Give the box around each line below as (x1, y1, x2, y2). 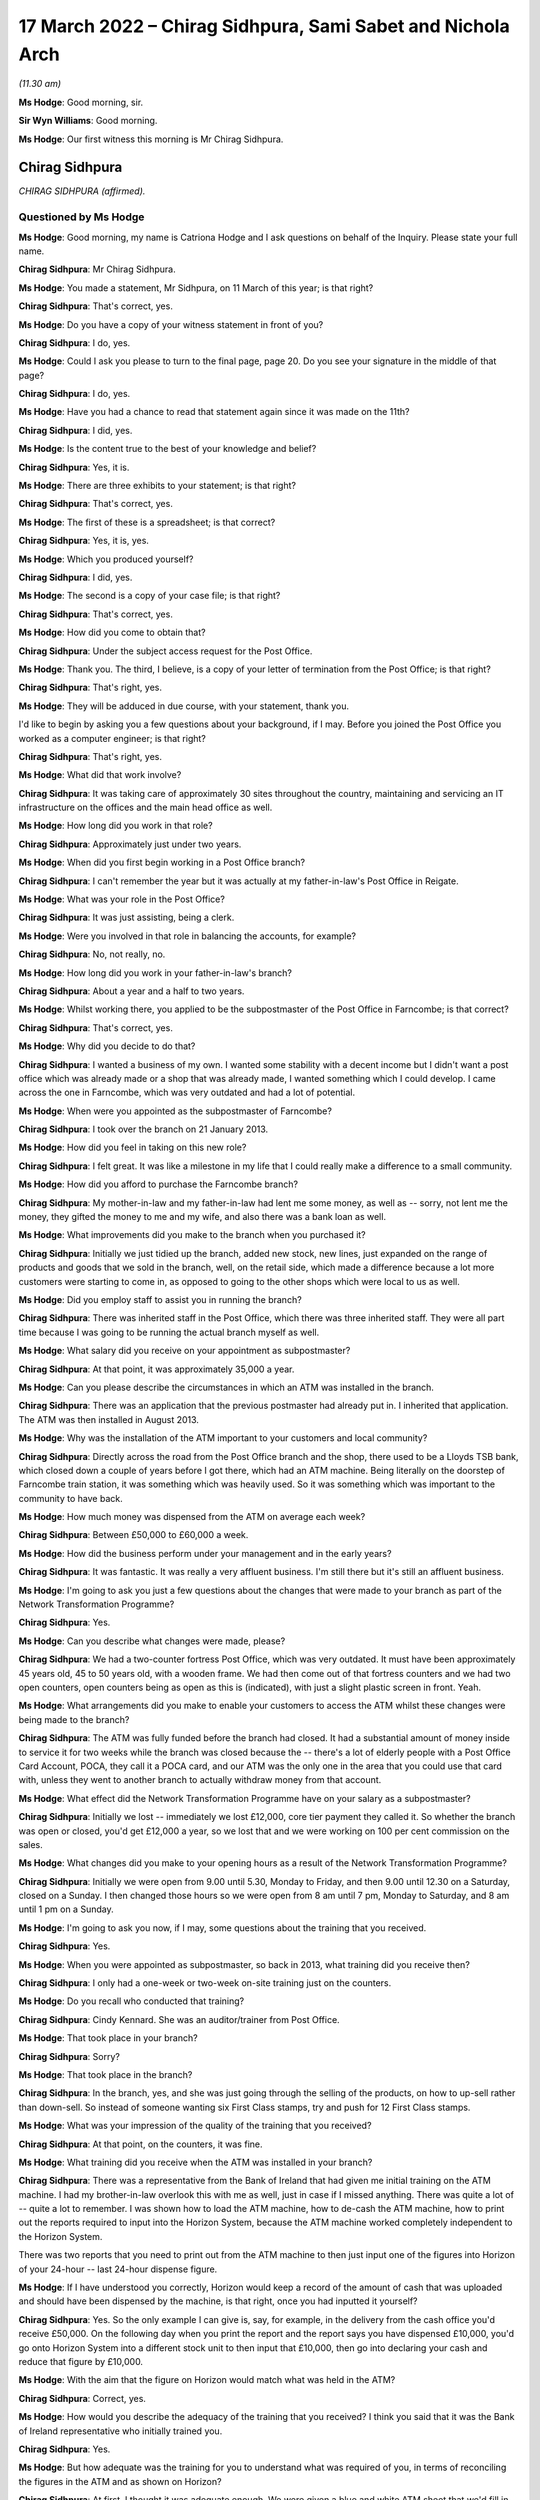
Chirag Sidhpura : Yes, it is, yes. (18, 535, 150, 547)
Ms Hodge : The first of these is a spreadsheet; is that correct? (18, 516, 276, 528)
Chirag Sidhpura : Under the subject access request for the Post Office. (18, 645, 313, 657)
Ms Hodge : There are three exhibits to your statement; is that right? (18, 480, 297, 492)
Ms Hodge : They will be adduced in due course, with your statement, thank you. (18, 700, 350, 712)
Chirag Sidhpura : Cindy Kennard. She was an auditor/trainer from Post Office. (18, 2013, 340, 2025)
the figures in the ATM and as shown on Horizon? (18, 2475, 222, 2487)
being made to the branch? (18, 1713, 130, 1725)
